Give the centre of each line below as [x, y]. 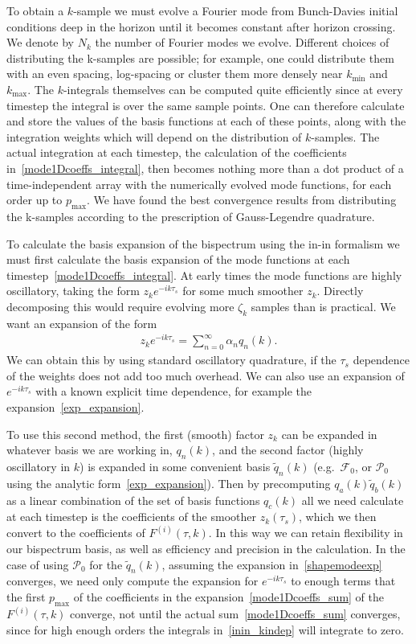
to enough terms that [343, 581]
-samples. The [345, 136]
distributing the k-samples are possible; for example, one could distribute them [200, 57]
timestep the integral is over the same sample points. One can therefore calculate [206, 105]
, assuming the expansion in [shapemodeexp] [272, 564]
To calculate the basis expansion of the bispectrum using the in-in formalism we [203, 243]
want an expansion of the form [82, 323]
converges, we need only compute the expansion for [133, 581]
